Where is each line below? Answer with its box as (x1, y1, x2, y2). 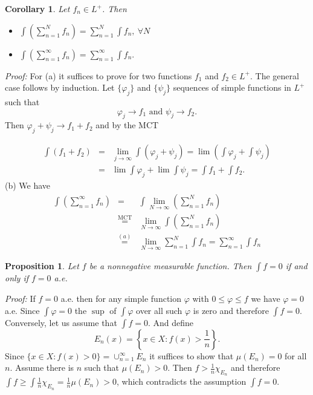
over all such (136, 304, 182, 316)
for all (285, 349, 307, 362)
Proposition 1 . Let (5, 260, 79, 272)
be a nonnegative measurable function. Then (89, 260, 252, 272)
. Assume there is (10, 361, 74, 374)
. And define (147, 316, 194, 328)
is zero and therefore (193, 304, 269, 316)
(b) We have (5, 179, 51, 192)
